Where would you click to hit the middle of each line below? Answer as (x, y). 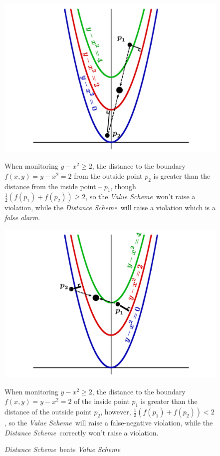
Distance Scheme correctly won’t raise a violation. (82, 432)
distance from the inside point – (53, 186)
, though (123, 186)
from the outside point (108, 175)
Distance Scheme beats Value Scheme (63, 449)
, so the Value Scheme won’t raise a (140, 196)
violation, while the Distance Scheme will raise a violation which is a (110, 207)
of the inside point (102, 401)
